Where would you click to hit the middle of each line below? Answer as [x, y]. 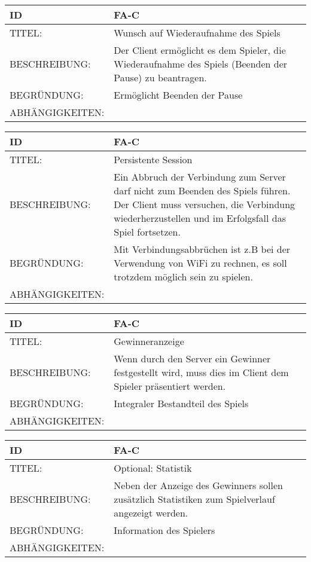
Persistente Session [153, 159]
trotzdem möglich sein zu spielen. [183, 277]
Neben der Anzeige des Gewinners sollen [198, 485]
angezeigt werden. [151, 513]
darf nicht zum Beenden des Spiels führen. [202, 190]
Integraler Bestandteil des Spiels [181, 403]
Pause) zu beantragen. [160, 77]
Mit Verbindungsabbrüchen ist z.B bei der [202, 249]
